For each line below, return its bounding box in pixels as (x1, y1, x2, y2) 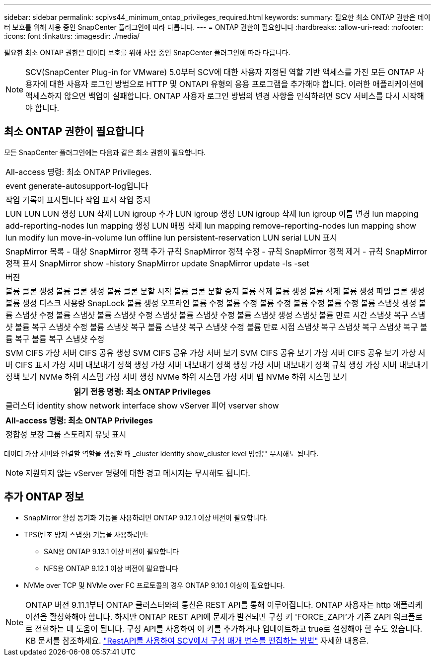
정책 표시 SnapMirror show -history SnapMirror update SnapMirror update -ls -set (5, 258, 309, 268)
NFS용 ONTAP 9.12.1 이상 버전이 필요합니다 (44, 564, 178, 573)
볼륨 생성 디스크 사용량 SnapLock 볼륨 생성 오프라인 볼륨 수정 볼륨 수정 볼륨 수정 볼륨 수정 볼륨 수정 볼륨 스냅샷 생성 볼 (5, 298, 426, 308)
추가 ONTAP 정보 (4, 491, 84, 503)
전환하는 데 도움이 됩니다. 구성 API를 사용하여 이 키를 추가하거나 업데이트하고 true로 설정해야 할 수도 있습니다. (35, 623, 423, 634)
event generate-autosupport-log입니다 (5, 180, 148, 191)
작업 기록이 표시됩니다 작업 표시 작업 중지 (5, 194, 150, 205)
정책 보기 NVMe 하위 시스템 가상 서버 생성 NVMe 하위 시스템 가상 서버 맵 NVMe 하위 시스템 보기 (5, 371, 348, 382)
